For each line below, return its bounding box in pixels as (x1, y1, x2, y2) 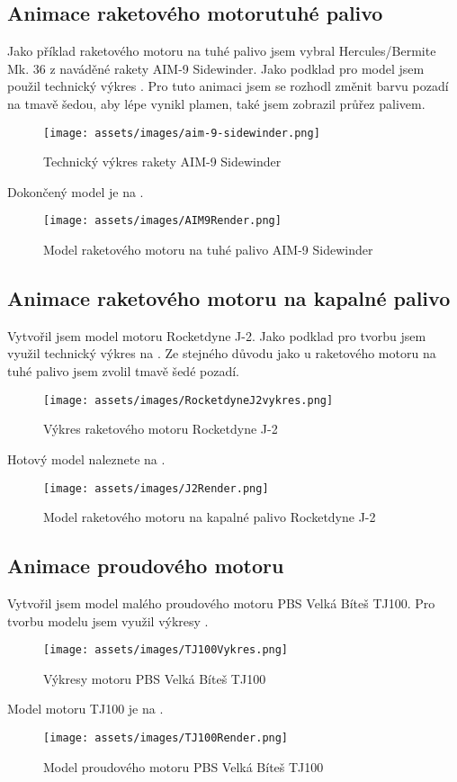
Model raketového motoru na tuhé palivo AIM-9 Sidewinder (43, 240, 373, 259)
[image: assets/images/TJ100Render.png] (43, 731, 289, 744)
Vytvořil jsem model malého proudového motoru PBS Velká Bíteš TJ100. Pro (7, 593, 435, 612)
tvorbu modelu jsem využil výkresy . (7, 611, 209, 630)
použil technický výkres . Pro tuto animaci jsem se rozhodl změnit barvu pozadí (7, 76, 449, 95)
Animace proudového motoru (7, 552, 284, 580)
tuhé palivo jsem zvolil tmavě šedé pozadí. (7, 362, 239, 381)
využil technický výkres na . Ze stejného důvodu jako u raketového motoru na (7, 344, 436, 363)
